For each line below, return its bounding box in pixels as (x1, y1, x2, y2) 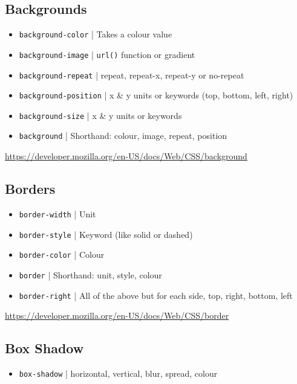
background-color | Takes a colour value (19, 28, 172, 40)
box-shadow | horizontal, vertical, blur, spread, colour (19, 367, 218, 380)
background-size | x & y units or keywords (19, 109, 182, 121)
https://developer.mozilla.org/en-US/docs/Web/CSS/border (5, 309, 229, 322)
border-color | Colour (19, 248, 105, 261)
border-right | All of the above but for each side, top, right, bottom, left (19, 289, 293, 301)
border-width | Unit (19, 207, 96, 220)
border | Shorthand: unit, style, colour (19, 268, 162, 281)
